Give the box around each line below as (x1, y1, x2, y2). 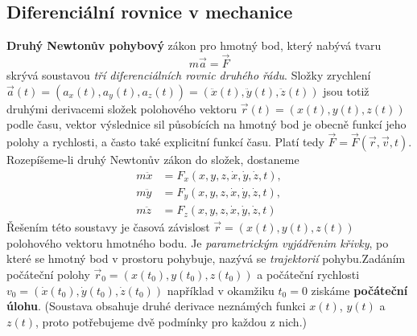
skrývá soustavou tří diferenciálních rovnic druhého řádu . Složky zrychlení (6, 67, 371, 84)
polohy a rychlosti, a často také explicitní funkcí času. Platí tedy (6, 133, 324, 150)
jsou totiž (323, 82, 370, 99)
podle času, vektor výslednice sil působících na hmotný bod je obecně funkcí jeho (6, 116, 407, 133)
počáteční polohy (6, 265, 90, 282)
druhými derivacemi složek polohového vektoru (6, 100, 237, 117)
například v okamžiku (167, 281, 275, 298)
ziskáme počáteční (311, 281, 408, 298)
